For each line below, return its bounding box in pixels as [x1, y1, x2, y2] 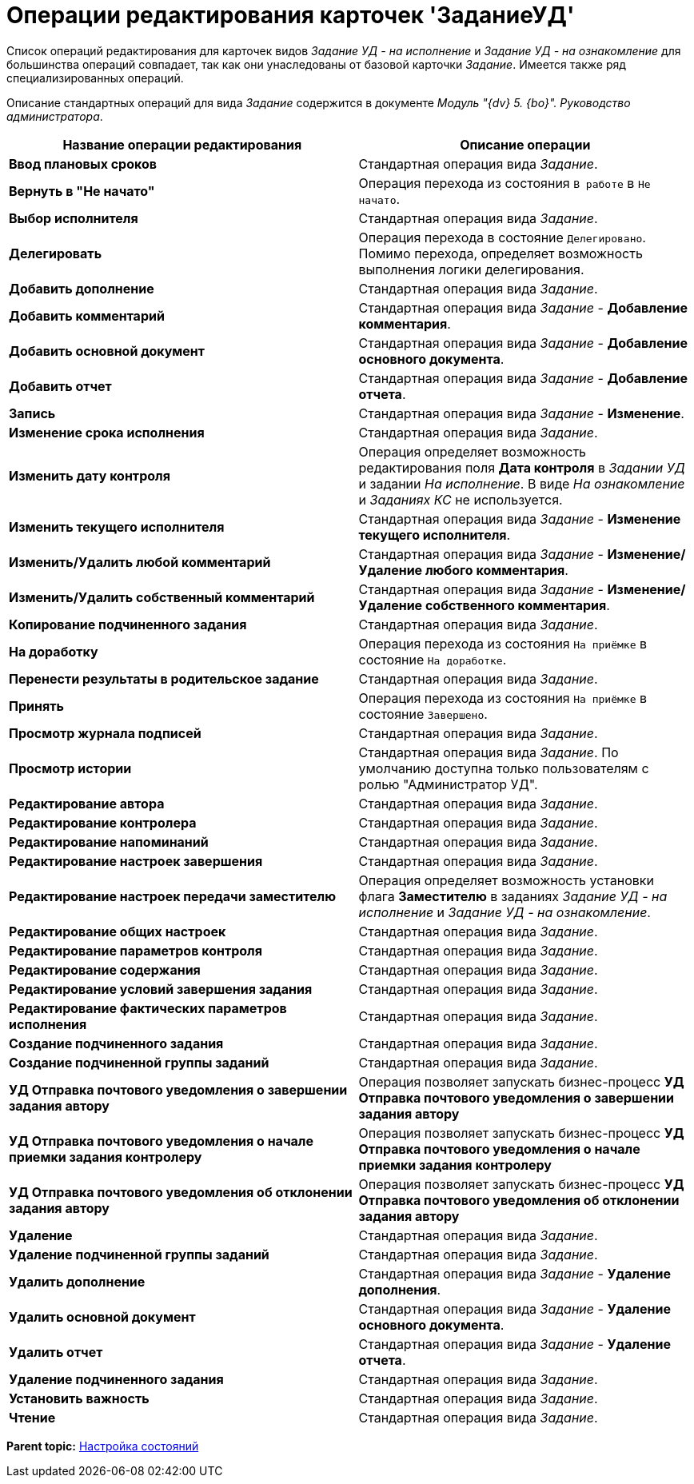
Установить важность [9, 1390, 150, 1406]
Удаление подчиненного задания [9, 1370, 224, 1387]
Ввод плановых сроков [9, 155, 158, 172]
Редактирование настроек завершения [9, 852, 263, 869]
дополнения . [358, 1281, 441, 1298]
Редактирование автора [9, 795, 165, 812]
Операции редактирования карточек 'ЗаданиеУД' [6, 2, 575, 29]
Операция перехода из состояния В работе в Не [358, 174, 651, 191]
